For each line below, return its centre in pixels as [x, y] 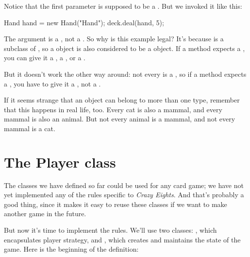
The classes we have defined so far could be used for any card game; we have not [124, 185]
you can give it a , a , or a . [45, 58]
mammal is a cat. [30, 128]
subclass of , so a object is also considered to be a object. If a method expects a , [125, 48]
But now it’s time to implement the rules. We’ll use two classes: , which [110, 230]
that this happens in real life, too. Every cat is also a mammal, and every [113, 109]
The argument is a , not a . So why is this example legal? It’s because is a [114, 39]
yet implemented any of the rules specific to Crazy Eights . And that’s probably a [124, 195]
